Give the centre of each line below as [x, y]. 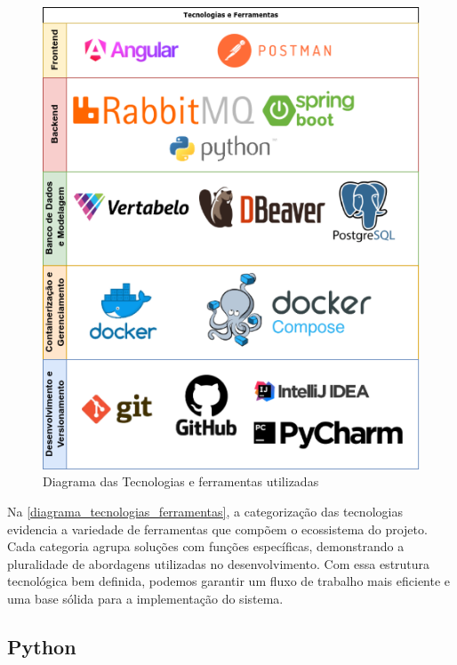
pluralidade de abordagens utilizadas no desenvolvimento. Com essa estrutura [219, 563]
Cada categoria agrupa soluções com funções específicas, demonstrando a [206, 546]
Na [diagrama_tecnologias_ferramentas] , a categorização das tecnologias [205, 512]
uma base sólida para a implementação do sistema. [145, 599]
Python [42, 647]
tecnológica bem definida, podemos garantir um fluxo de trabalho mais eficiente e [229, 581]
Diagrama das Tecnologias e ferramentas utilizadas [181, 481]
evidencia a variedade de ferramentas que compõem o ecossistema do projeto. [217, 529]
